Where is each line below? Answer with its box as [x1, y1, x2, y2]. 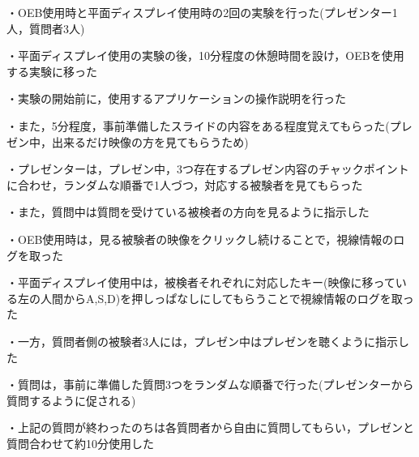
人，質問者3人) [6, 19, 85, 36]
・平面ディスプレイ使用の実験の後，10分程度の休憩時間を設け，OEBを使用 [6, 47, 404, 64]
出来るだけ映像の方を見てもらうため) [51, 133, 249, 150]
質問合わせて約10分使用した [6, 434, 154, 451]
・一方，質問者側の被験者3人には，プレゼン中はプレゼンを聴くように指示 [6, 332, 398, 349]
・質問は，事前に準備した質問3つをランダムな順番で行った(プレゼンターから [6, 376, 414, 393]
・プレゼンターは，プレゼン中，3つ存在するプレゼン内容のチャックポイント [6, 160, 409, 177]
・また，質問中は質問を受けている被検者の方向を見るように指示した [6, 203, 370, 220]
